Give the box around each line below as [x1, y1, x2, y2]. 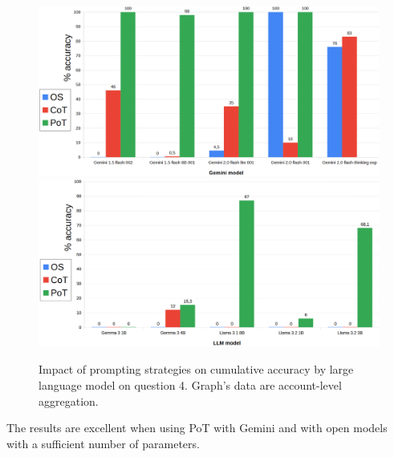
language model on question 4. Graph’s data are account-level [39, 377, 342, 394]
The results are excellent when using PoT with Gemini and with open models [6, 419, 388, 436]
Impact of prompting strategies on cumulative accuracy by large [39, 361, 354, 378]
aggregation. [39, 392, 99, 409]
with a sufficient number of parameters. [6, 435, 200, 451]
